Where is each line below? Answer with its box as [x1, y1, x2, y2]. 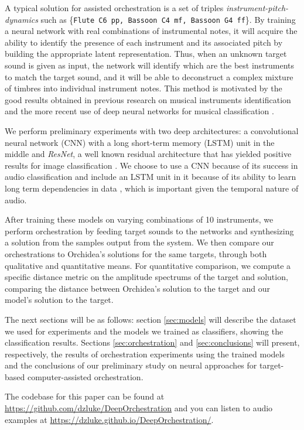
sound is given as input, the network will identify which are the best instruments [5, 59, 295, 71]
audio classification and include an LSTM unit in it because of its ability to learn [5, 170, 296, 183]
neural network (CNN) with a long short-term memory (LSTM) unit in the [5, 136, 275, 148]
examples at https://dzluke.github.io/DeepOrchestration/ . [5, 413, 214, 425]
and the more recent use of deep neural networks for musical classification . [5, 105, 274, 117]
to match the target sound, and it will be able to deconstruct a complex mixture [5, 70, 293, 83]
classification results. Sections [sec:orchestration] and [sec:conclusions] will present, [5, 336, 300, 349]
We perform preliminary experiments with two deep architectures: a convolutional [5, 125, 299, 136]
